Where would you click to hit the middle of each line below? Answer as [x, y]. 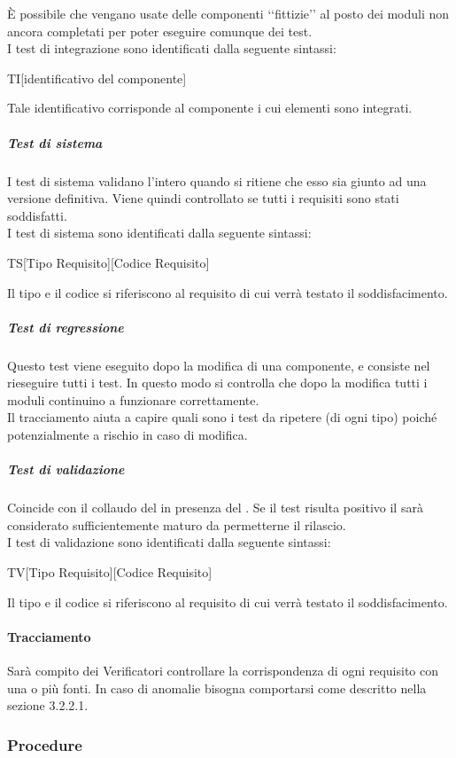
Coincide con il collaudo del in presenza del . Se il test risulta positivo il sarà [215, 508]
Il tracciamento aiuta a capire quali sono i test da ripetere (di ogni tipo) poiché [222, 417]
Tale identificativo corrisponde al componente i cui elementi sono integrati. [210, 108]
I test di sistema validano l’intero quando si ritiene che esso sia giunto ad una [217, 180]
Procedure [45, 744]
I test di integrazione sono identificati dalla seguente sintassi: [172, 48]
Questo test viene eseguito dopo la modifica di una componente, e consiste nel [219, 365]
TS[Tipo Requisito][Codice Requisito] [108, 262]
